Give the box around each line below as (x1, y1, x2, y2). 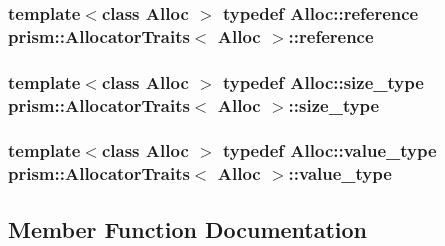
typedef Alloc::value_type (222, 138, 437, 163)
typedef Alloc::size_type (222, 69, 424, 94)
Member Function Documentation (8, 213, 368, 244)
